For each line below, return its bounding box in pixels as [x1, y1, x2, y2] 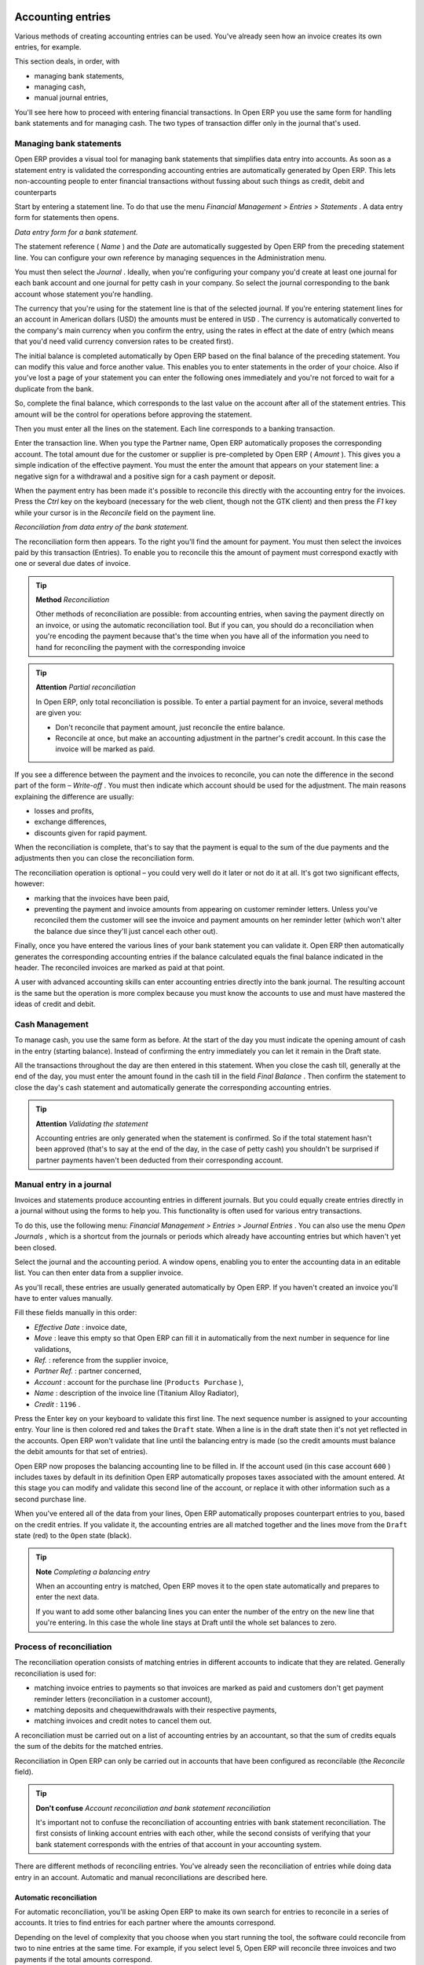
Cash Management [14, 1019, 90, 1030]
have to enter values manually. [14, 1294, 114, 1303]
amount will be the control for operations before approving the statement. [14, 410, 253, 419]
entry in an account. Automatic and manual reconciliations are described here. [14, 1872, 269, 1882]
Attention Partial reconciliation [35, 682, 137, 692]
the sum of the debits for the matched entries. [14, 1742, 164, 1751]
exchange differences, [34, 817, 107, 827]
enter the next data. [35, 1592, 100, 1602]
